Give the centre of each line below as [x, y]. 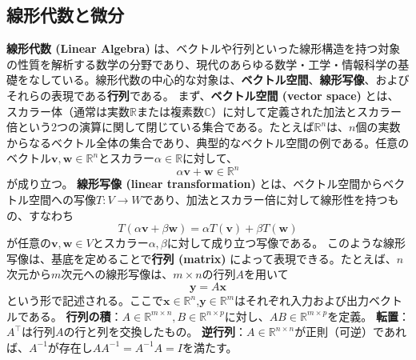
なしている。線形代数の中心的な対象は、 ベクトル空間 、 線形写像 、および [219, 80]
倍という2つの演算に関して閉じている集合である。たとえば [160, 127]
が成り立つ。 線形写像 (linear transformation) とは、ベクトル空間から [195, 184]
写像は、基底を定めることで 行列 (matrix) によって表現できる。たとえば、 [202, 258]
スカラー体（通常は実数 [68, 111]
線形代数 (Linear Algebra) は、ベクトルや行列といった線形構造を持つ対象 [204, 48]
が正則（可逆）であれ [350, 332]
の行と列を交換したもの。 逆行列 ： [155, 332]
